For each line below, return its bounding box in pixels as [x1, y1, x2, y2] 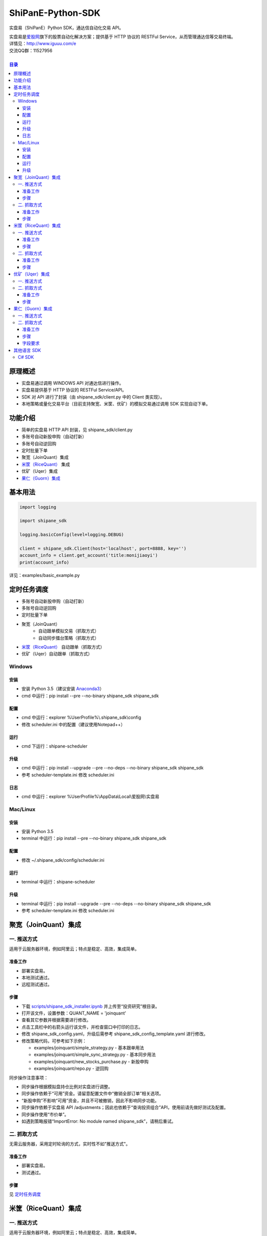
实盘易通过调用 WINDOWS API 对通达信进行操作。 [21, 380, 124, 386]
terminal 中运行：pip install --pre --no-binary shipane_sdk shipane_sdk [21, 836, 167, 841]
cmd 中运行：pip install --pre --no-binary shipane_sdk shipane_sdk [21, 693, 159, 699]
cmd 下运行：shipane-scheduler [21, 743, 88, 749]
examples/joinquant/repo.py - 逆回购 [34, 1065, 109, 1071]
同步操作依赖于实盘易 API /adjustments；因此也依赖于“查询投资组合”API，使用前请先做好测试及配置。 [21, 1104, 228, 1110]
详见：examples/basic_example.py [9, 572, 80, 578]
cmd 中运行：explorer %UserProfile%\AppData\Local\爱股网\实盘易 [21, 794, 160, 799]
